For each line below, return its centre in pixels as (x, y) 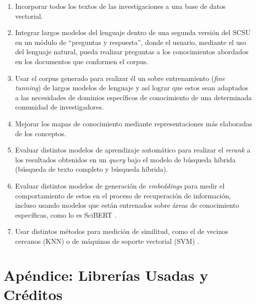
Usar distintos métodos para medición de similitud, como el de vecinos (122, 231)
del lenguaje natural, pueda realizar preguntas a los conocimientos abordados (132, 52)
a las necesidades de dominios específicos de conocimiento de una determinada (133, 97)
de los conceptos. (41, 133)
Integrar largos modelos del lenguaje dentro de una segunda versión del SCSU (133, 32)
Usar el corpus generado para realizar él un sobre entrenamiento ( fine (120, 78)
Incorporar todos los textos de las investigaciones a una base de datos (120, 6)
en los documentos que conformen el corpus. (82, 61)
